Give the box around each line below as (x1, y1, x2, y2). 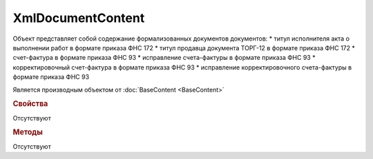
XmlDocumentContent (12, 10, 145, 25)
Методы (12, 127, 43, 137)
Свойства (12, 99, 48, 109)
